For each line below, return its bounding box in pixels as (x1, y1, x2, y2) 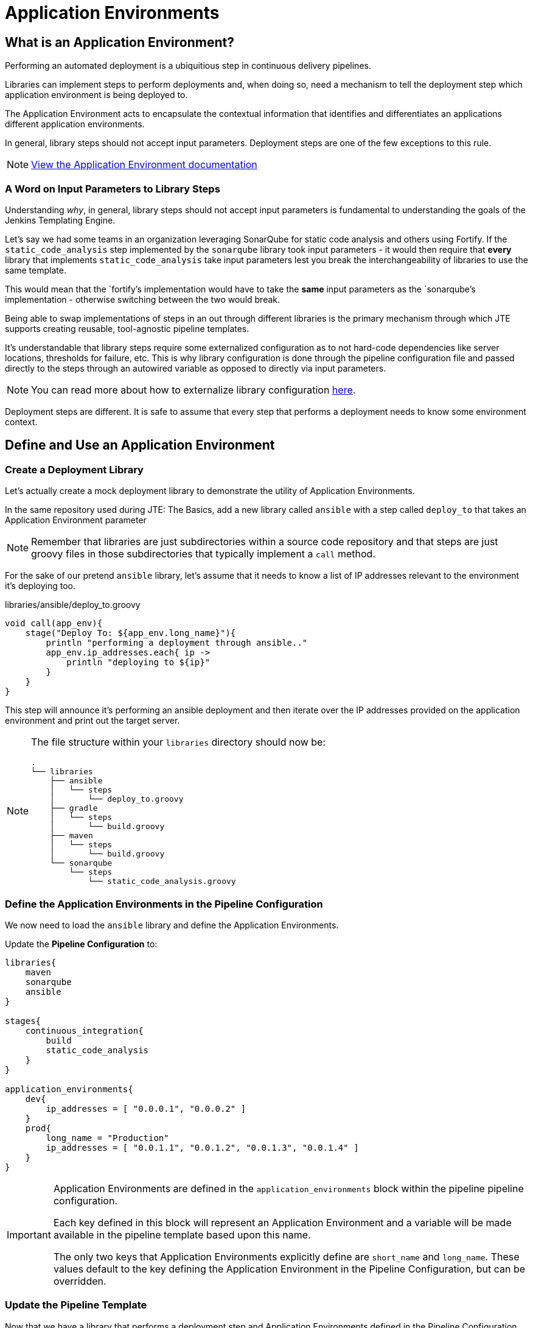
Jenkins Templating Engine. (5, 214, 116, 225)
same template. (5, 264, 66, 275)
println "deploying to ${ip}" (66, 657, 211, 668)
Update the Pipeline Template (5, 1299, 147, 1312)
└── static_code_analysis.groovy (88, 877, 236, 886)
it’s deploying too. (5, 581, 76, 592)
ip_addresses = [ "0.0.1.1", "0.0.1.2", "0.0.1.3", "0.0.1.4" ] (46, 1142, 359, 1153)
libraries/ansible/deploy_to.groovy (5, 599, 141, 610)
